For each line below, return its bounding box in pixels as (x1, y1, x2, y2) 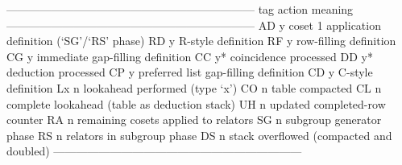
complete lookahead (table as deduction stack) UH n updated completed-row (6, 95, 386, 112)
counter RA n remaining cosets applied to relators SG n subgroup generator (6, 111, 382, 128)
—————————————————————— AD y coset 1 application (6, 16, 381, 33)
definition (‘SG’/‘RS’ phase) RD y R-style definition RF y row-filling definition (6, 32, 396, 49)
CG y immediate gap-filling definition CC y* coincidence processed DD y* (6, 47, 373, 64)
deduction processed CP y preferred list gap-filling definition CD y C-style (6, 64, 373, 80)
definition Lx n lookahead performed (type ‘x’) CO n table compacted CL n (6, 79, 382, 96)
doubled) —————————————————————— (6, 142, 302, 159)
